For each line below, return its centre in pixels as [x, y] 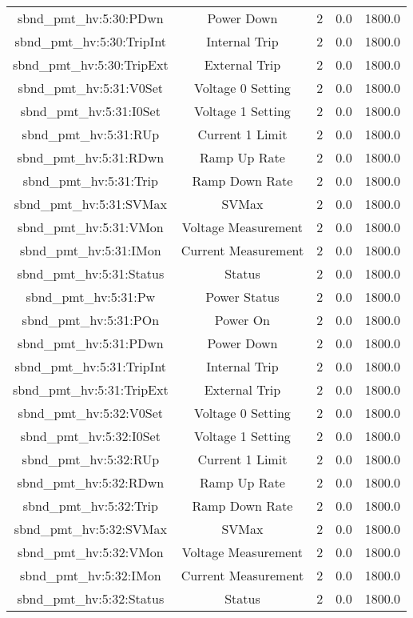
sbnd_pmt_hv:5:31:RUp [91, 134]
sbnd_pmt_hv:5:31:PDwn [90, 343]
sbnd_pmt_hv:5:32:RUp [91, 459]
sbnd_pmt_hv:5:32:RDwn [91, 482]
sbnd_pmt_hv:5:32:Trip [90, 506]
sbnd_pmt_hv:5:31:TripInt [91, 366]
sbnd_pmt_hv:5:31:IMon [91, 250]
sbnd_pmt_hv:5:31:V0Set [91, 88]
